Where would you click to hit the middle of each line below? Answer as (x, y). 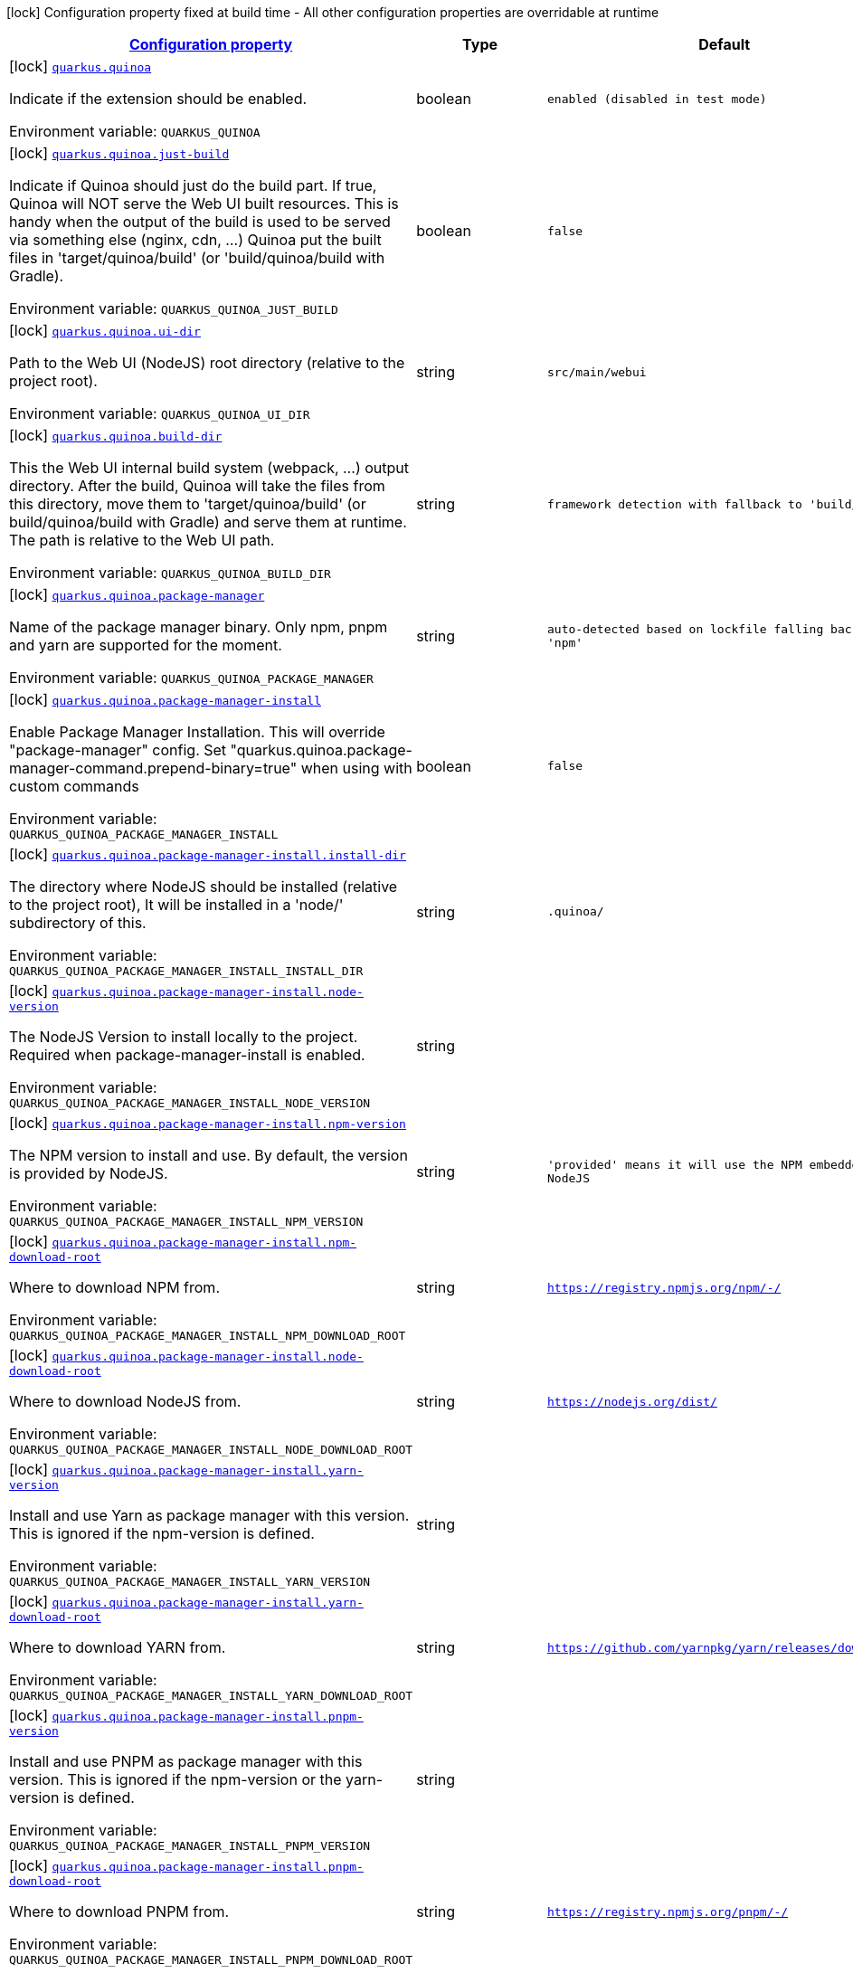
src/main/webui (597, 372)
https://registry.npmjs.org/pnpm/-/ (668, 1911)
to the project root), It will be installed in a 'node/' (176, 905)
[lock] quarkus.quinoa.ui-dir (105, 330)
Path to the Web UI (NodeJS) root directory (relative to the (207, 363)
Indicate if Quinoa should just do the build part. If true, (193, 185)
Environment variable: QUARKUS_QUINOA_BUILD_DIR (170, 573)
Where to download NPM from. (114, 1287)
